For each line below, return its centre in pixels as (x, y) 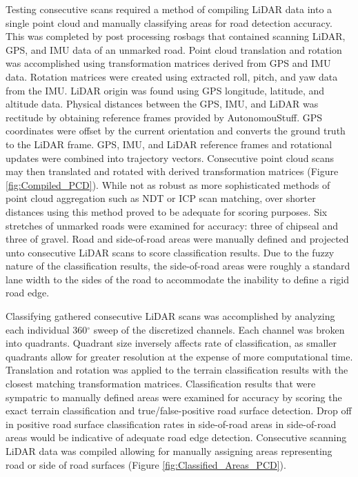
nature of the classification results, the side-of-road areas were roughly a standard (178, 266)
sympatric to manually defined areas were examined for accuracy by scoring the (174, 397)
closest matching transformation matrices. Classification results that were (161, 384)
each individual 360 (47, 329)
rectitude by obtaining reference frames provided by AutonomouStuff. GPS (164, 117)
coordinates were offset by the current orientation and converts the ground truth (176, 131)
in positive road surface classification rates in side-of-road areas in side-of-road (171, 424)
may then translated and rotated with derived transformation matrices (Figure (172, 171)
